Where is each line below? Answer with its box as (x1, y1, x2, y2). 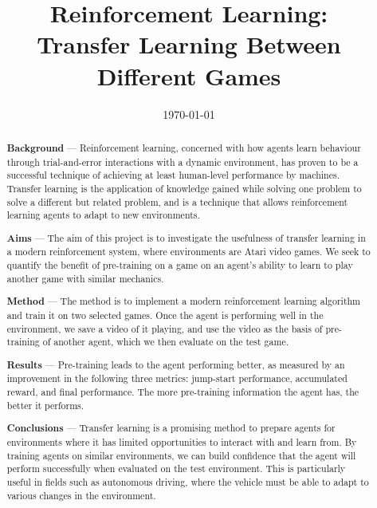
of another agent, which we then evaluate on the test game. (42, 335, 289, 349)
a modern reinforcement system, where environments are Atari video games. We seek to (6, 245, 371, 258)
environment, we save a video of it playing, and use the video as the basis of (6, 321, 323, 335)
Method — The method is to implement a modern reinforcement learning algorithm (6, 294, 361, 309)
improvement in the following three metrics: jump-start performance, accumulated (6, 372, 348, 385)
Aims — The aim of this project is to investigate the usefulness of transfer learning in (6, 230, 366, 245)
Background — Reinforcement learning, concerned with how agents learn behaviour (6, 140, 361, 155)
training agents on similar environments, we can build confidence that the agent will (6, 448, 356, 462)
